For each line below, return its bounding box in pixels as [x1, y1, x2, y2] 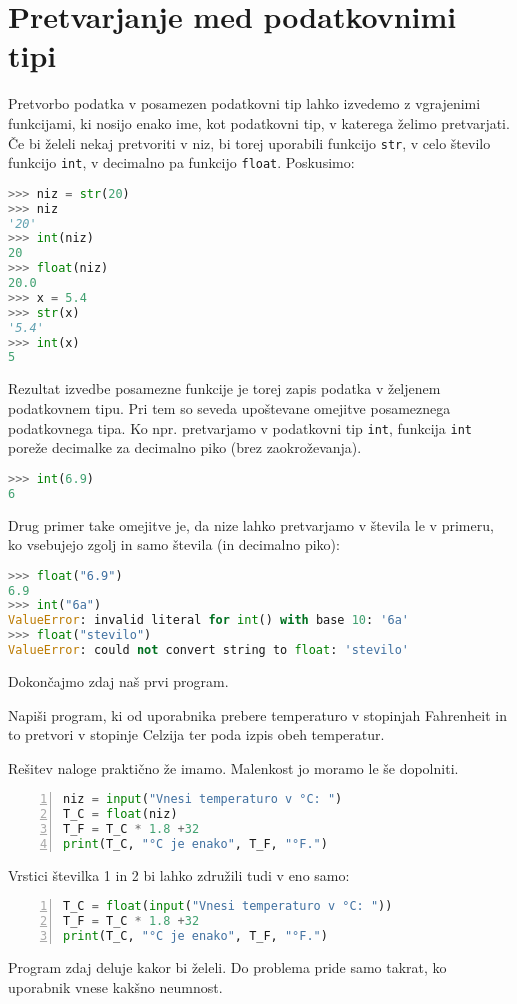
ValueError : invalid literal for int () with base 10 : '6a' [8, 613, 409, 628]
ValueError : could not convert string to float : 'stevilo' [8, 643, 409, 658]
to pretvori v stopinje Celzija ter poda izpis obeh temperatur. [8, 724, 385, 745]
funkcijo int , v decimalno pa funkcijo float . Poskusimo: [8, 152, 355, 173]
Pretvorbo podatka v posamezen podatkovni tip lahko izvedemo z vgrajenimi [8, 93, 481, 114]
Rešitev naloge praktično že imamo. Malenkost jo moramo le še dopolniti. [8, 757, 459, 778]
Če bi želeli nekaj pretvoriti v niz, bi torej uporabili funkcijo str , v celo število [8, 132, 491, 153]
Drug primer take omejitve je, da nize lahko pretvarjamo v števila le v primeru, [8, 514, 494, 535]
